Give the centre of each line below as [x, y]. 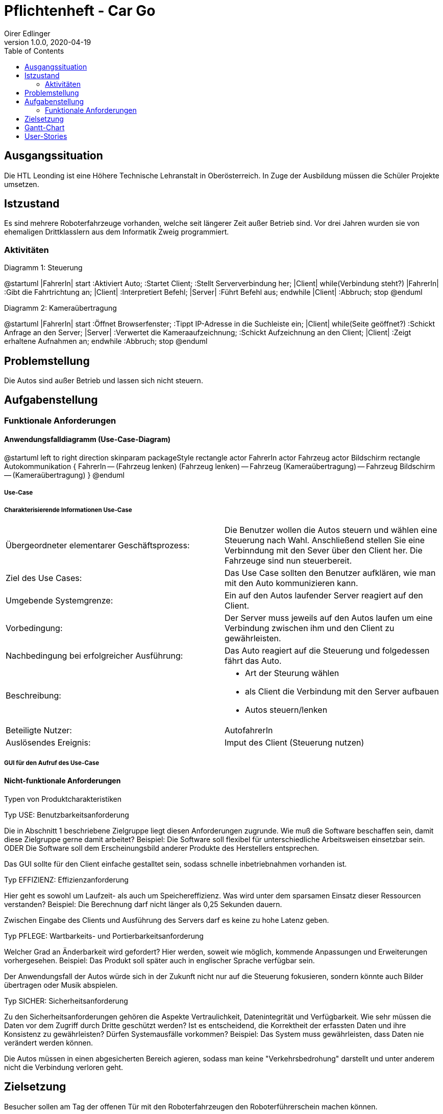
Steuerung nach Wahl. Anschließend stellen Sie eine [325, 540]
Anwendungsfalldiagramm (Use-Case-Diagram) [88, 439]
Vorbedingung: [34, 628]
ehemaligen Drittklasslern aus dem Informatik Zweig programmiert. [117, 232]
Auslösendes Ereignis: [48, 743]
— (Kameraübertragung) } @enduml [64, 475]
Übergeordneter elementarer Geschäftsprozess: [98, 546]
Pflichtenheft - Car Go [80, 11]
